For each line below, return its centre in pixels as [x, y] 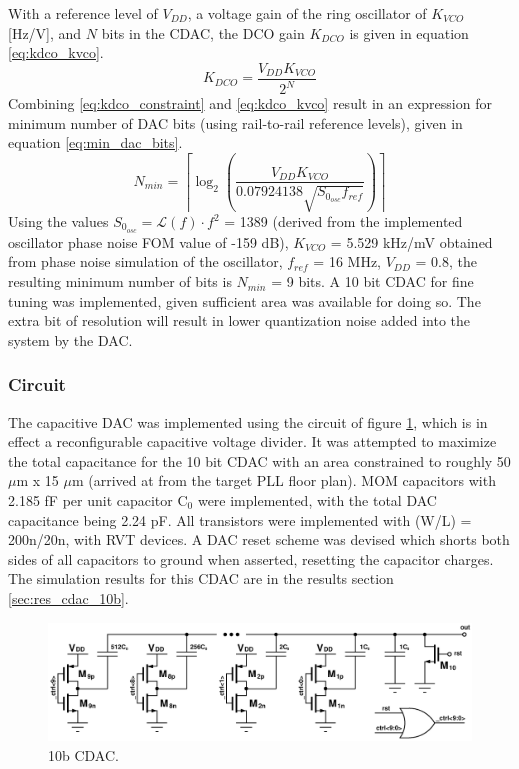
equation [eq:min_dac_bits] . [95, 142]
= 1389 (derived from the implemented [343, 221]
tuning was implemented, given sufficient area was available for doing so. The [244, 300]
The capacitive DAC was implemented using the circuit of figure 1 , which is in [248, 421]
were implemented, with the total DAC [317, 500]
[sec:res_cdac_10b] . [68, 597]
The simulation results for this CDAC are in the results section [201, 578]
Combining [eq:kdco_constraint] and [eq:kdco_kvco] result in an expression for [250, 103]
